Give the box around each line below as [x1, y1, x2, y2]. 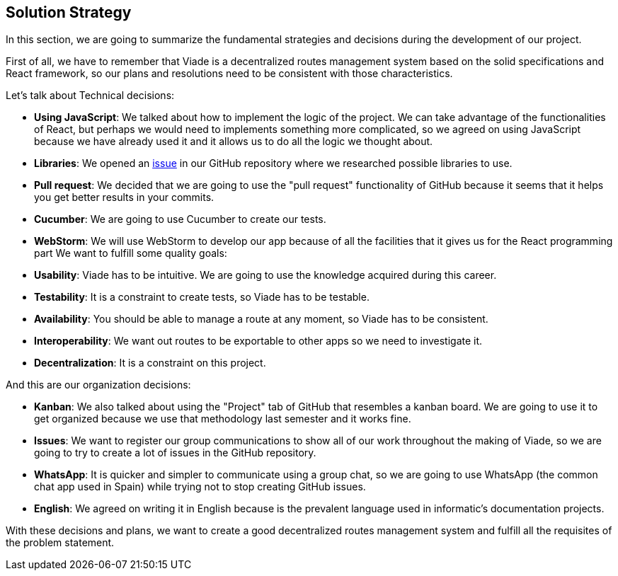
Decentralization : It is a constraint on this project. [34, 357, 266, 369]
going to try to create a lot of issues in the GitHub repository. [34, 447, 316, 459]
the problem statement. [6, 536, 115, 549]
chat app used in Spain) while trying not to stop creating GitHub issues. [34, 480, 366, 493]
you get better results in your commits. [34, 191, 214, 204]
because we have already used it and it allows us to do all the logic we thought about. [34, 135, 433, 148]
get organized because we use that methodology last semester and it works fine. [34, 413, 411, 425]
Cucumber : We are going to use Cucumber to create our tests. [34, 213, 326, 226]
